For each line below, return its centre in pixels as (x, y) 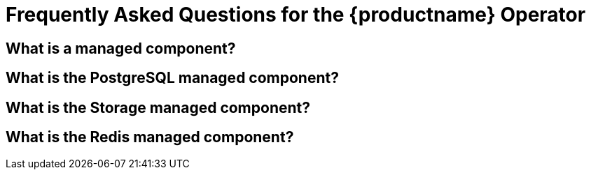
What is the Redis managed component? (150, 137)
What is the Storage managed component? (158, 107)
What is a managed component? (121, 48)
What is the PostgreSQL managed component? (172, 78)
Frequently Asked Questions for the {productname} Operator (296, 15)
